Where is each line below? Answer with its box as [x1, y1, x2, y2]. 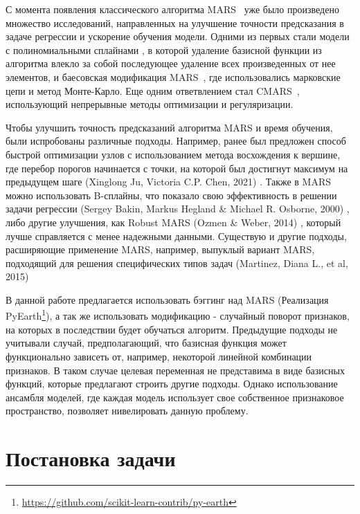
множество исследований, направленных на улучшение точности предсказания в [6, 15, 344, 30]
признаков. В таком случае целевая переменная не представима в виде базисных [6, 362, 345, 377]
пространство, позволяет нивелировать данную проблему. [6, 403, 249, 418]
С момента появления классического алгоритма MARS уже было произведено [6, 2, 339, 16]
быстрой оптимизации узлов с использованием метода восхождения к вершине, [6, 147, 341, 161]
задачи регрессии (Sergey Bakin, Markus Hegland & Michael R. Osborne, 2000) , [6, 201, 350, 216]
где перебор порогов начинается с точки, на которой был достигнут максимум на [6, 160, 348, 175]
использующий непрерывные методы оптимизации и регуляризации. [6, 97, 294, 111]
